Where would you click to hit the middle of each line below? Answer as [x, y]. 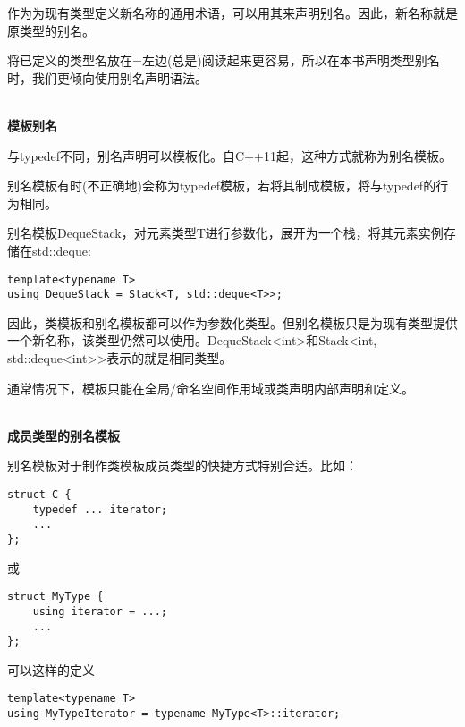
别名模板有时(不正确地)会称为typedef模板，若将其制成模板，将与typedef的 [222, 186]
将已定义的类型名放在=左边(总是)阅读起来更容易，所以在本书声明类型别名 [224, 60]
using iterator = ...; [100, 611]
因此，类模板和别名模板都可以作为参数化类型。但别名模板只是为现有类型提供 [232, 322]
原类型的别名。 [51, 30]
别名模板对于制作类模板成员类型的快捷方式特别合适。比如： [182, 465]
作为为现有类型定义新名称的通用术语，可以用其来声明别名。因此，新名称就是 [232, 13]
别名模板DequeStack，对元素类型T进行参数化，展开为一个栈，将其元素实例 [225, 233]
